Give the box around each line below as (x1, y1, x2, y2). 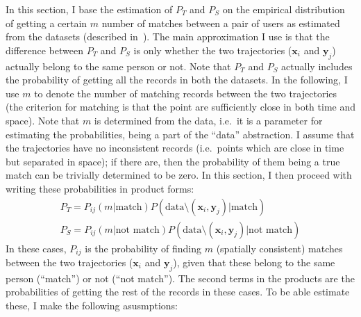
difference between (6, 42, 84, 57)
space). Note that (6, 113, 80, 127)
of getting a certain (6, 15, 87, 30)
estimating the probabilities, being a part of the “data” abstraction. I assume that (6, 127, 355, 141)
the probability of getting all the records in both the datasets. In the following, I (6, 72, 348, 87)
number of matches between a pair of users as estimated (101, 15, 340, 30)
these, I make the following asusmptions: (6, 298, 178, 313)
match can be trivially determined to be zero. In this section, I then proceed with (6, 168, 352, 182)
